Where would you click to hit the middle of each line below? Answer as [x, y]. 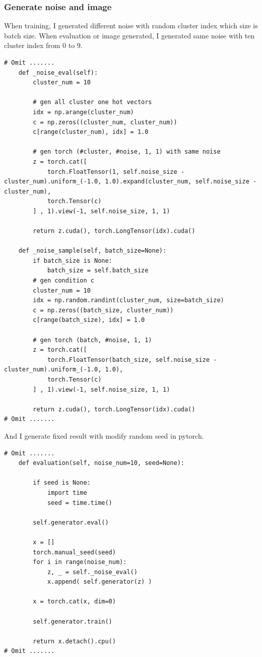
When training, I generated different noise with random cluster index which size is [131, 26]
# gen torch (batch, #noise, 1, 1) [92, 340]
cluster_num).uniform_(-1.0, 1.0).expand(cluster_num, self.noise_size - [130, 182]
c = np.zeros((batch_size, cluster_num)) [103, 310]
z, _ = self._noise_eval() [92, 572]
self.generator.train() [73, 621]
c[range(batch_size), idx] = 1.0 [89, 320]
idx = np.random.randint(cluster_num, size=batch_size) [128, 300]
